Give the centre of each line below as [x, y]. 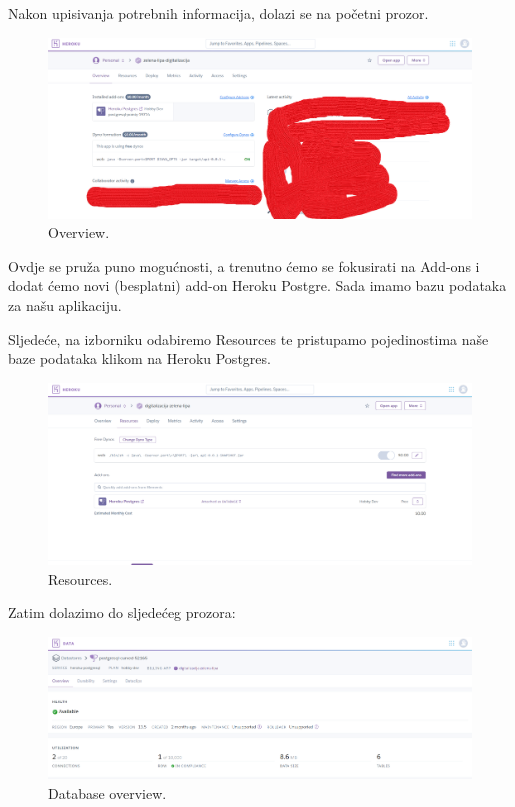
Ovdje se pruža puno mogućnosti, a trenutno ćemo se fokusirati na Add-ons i [244, 265]
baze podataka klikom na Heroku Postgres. [139, 358]
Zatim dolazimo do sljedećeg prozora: [122, 612]
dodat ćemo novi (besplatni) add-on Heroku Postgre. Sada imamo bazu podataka [257, 285]
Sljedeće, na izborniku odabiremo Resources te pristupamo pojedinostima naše [248, 338]
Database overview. [107, 792]
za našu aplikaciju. [65, 304]
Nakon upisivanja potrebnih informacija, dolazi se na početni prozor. [218, 13]
